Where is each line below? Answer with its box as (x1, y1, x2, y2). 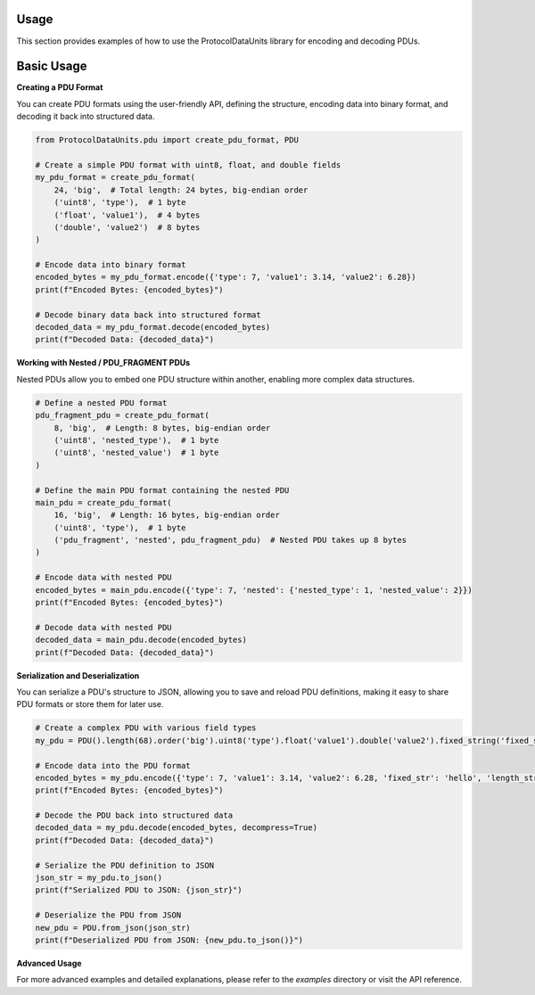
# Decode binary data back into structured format (35, 309, 262, 320)
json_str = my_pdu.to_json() (35, 873, 163, 883)
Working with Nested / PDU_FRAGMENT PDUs (16, 358, 191, 368)
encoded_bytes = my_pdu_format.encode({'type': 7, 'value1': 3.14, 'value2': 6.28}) (35, 272, 416, 283)
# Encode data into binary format (35, 259, 186, 270)
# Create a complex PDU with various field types (35, 723, 257, 733)
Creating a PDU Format (16, 82, 103, 93)
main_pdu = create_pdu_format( (35, 497, 173, 507)
